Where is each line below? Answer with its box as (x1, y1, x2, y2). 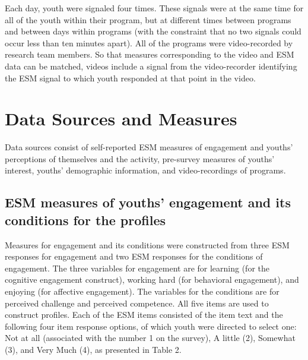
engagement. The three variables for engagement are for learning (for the (5, 261, 269, 274)
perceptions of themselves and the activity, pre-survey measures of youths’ (5, 152, 275, 165)
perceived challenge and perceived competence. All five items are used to (5, 296, 269, 309)
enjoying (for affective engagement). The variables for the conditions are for (5, 285, 280, 298)
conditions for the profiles (5, 210, 166, 229)
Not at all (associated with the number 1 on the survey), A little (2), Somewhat (5, 331, 296, 344)
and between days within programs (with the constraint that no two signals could (5, 25, 301, 37)
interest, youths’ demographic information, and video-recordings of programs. (5, 164, 286, 176)
